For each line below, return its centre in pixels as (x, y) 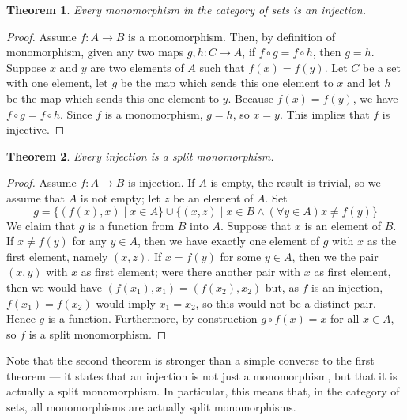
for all (345, 318)
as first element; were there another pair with (191, 272)
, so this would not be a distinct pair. (286, 303)
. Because (251, 98)
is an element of (343, 225)
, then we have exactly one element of (228, 241)
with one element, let (57, 83)
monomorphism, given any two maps (95, 52)
